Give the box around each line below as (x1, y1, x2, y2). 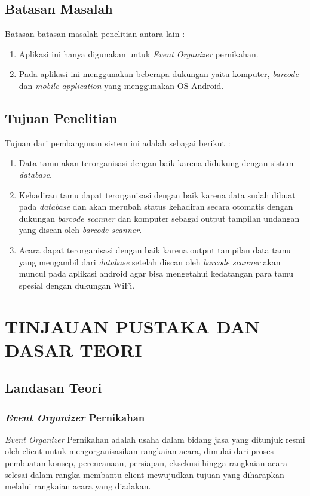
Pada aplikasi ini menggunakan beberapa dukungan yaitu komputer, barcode (19, 68, 299, 80)
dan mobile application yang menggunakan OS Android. (19, 79, 224, 91)
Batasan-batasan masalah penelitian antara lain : (5, 27, 185, 40)
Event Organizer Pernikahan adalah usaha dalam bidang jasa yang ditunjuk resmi (5, 433, 305, 445)
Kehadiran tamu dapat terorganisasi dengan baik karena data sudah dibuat (19, 188, 296, 201)
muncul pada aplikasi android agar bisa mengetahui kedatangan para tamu (19, 267, 294, 280)
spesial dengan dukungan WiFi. (19, 278, 135, 291)
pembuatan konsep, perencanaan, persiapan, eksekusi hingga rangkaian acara (5, 457, 288, 469)
